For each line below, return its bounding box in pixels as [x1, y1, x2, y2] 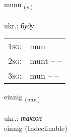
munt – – [30, 55, 62, 67]
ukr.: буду [4, 20, 34, 30]
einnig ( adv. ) [4, 91, 40, 104]
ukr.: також [4, 113, 43, 123]
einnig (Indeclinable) [4, 122, 67, 133]
